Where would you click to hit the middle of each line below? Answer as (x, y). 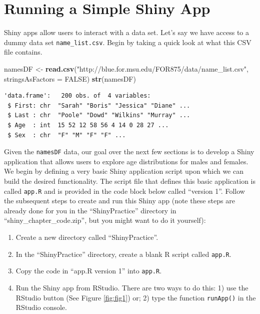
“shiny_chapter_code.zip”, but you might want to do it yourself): (105, 220)
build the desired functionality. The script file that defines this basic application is (130, 181)
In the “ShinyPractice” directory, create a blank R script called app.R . (123, 254)
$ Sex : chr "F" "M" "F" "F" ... (67, 135)
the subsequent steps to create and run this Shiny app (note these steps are (119, 201)
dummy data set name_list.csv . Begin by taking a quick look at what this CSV (128, 42)
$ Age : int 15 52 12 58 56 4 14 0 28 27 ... (88, 125)
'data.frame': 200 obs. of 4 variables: (77, 96)
